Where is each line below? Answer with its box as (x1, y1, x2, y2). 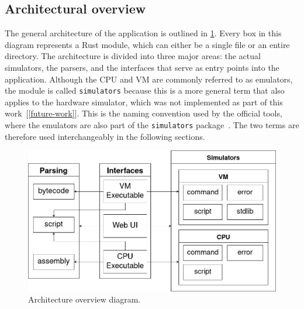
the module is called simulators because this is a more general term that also (5, 84, 285, 97)
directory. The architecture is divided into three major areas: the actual (5, 50, 261, 62)
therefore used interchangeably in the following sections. (5, 130, 205, 142)
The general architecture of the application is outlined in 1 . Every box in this (5, 27, 282, 39)
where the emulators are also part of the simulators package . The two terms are (5, 119, 299, 131)
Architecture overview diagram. (28, 293, 141, 305)
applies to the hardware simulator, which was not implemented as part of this (5, 95, 283, 108)
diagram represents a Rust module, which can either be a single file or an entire (5, 38, 290, 50)
